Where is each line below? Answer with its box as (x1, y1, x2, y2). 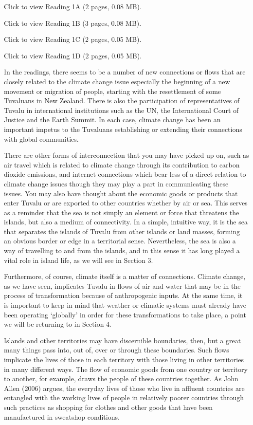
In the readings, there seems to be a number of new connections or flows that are (4, 67, 246, 77)
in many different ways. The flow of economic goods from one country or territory (4, 364, 248, 374)
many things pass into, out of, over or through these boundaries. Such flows (4, 345, 229, 355)
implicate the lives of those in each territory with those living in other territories (4, 354, 244, 364)
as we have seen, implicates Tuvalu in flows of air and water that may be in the (4, 280, 241, 291)
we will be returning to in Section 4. (4, 319, 111, 329)
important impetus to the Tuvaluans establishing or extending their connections (4, 124, 242, 134)
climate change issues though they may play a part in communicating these (4, 178, 229, 188)
